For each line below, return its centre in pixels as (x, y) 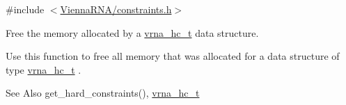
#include (25, 9)
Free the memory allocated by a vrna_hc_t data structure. (132, 32)
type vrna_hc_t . (44, 69)
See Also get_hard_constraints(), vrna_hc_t (103, 93)
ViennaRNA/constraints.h (116, 9)
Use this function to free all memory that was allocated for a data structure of (173, 56)
